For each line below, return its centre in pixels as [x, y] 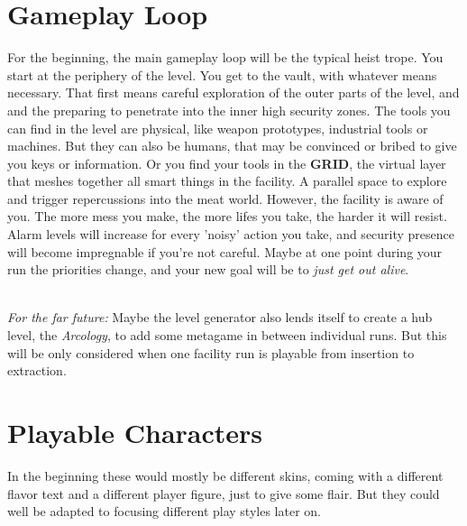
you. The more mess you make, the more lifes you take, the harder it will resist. [227, 216]
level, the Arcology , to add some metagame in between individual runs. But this [227, 335]
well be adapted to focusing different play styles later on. [164, 511]
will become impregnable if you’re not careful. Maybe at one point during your [225, 251]
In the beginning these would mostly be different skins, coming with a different [225, 475]
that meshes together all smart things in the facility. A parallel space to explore [227, 181]
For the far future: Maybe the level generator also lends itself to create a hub [220, 317]
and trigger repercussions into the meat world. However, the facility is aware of [225, 198]
